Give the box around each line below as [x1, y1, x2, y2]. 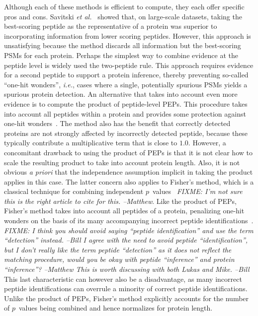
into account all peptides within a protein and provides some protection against [4, 108, 246, 119]
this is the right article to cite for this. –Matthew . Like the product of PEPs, [4, 195, 237, 206]
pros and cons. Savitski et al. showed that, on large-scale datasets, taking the [4, 11, 242, 21]
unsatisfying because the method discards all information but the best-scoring [4, 40, 241, 51]
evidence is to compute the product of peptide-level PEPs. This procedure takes [4, 98, 248, 109]
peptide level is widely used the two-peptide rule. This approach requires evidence [4, 60, 254, 70]
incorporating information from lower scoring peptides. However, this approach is [4, 30, 251, 41]
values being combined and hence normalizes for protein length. [18, 303, 213, 313]
